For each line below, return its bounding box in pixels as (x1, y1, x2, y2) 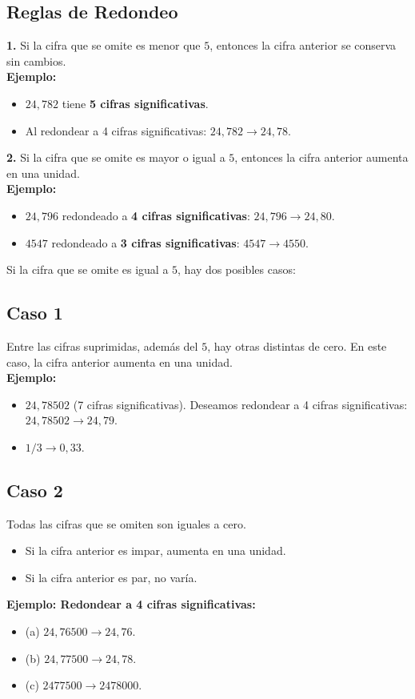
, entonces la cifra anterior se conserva (209, 37, 397, 54)
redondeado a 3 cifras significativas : (51, 234, 240, 251)
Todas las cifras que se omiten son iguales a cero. (6, 515, 246, 532)
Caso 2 (6, 477, 63, 502)
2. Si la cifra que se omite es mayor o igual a (6, 149, 225, 166)
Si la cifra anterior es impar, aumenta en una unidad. (25, 542, 286, 559)
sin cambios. (6, 52, 66, 69)
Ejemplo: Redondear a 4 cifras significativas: (6, 596, 256, 613)
